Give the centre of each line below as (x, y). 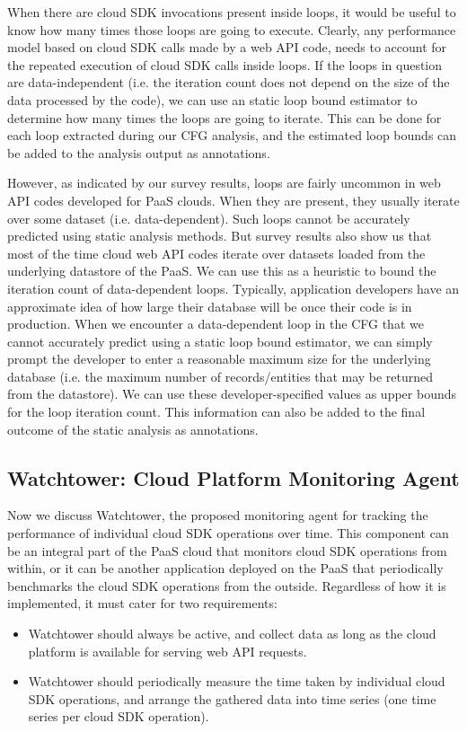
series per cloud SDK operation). (119, 716)
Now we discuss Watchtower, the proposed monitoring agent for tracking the (218, 515)
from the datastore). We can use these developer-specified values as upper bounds (232, 394)
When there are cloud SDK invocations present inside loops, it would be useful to (232, 12)
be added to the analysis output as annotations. (139, 152)
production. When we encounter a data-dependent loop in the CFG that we (216, 324)
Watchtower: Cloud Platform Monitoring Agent (233, 477)
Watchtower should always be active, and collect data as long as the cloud (232, 634)
